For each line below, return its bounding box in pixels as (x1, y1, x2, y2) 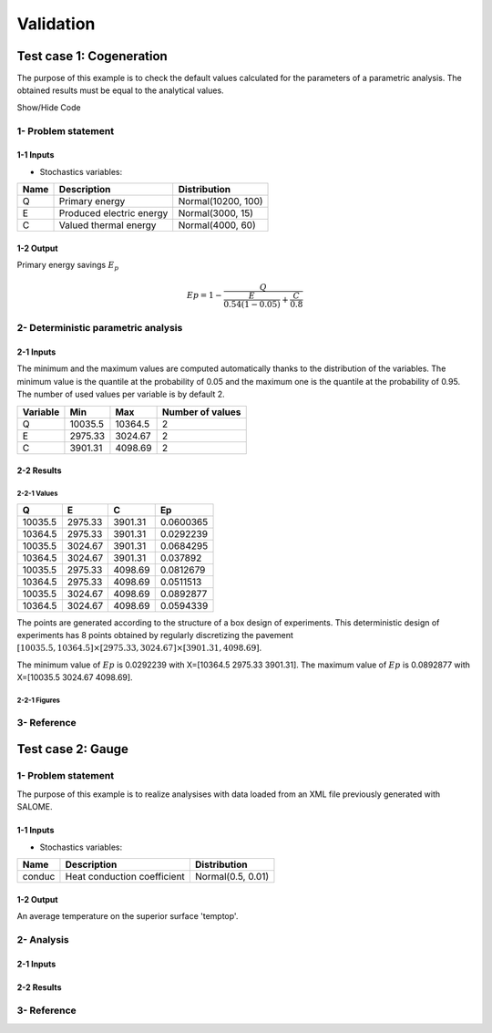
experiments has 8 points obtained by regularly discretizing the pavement (16, 629, 293, 640)
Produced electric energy (58, 207, 169, 220)
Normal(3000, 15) (178, 207, 254, 220)
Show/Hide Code (16, 101, 81, 113)
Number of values (161, 406, 241, 418)
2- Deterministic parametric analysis (16, 322, 183, 335)
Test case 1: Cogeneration (16, 48, 168, 64)
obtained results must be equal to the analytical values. (16, 85, 224, 96)
